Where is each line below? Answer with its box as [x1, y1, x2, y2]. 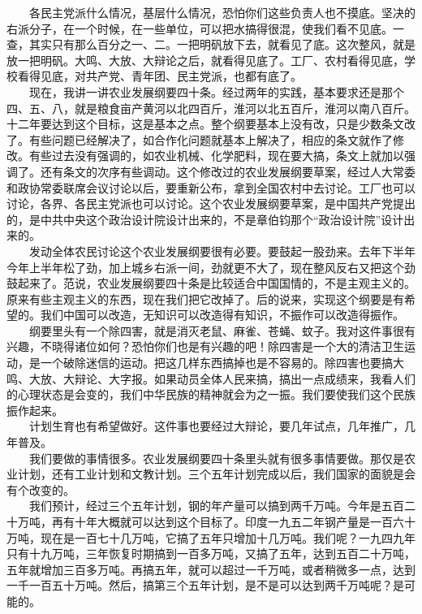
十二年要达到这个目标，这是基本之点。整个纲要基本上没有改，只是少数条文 [6, 115, 404, 132]
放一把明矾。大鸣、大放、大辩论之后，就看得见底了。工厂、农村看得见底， [6, 51, 404, 68]
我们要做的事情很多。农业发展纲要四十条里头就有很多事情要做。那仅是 [28, 449, 404, 466]
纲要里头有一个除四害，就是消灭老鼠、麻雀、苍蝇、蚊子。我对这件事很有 [28, 322, 416, 339]
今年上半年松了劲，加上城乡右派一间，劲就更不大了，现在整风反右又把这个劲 [6, 258, 416, 275]
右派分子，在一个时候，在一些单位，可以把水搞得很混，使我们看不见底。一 [6, 19, 404, 37]
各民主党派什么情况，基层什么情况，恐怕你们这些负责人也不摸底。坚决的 [28, 4, 416, 20]
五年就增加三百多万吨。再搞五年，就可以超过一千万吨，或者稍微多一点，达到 [6, 560, 416, 577]
